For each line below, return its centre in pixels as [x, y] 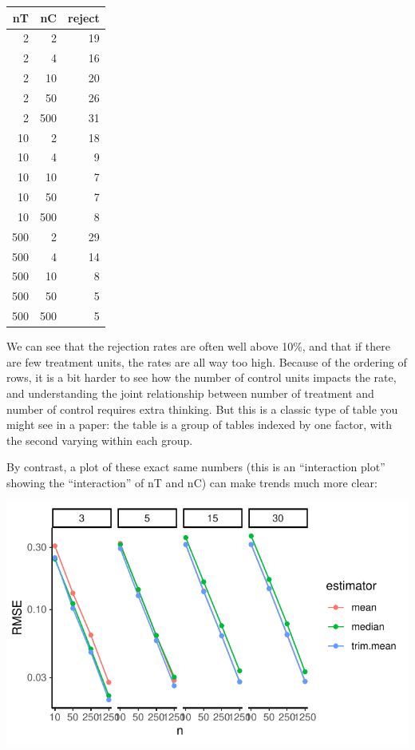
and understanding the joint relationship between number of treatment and [190, 393]
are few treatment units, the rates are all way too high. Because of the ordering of [207, 361]
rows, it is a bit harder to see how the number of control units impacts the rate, [202, 377]
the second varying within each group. [100, 440]
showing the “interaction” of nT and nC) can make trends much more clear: [192, 482]
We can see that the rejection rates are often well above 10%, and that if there [198, 346]
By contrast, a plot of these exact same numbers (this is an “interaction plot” [196, 467]
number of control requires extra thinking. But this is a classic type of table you [202, 409]
